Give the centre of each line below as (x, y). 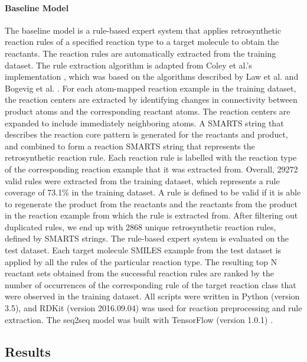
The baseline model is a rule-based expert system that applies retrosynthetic (143, 30)
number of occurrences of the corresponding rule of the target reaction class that (151, 284)
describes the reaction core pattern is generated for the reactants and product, (146, 134)
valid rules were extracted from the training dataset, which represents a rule (142, 180)
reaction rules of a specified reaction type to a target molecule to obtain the (142, 42)
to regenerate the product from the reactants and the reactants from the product (151, 203)
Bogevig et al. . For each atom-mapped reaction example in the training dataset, (151, 88)
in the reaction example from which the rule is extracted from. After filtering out (151, 215)
